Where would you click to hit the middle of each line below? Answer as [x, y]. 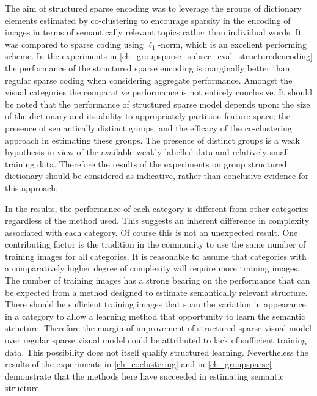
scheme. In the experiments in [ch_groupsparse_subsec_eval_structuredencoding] [159, 56]
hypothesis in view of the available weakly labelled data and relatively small [147, 152]
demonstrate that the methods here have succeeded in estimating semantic [144, 376]
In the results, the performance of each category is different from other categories [157, 208]
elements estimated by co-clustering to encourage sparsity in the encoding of [148, 20]
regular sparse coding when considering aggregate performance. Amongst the [149, 80]
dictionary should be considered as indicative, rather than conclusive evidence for [157, 176]
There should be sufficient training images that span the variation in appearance [155, 304]
